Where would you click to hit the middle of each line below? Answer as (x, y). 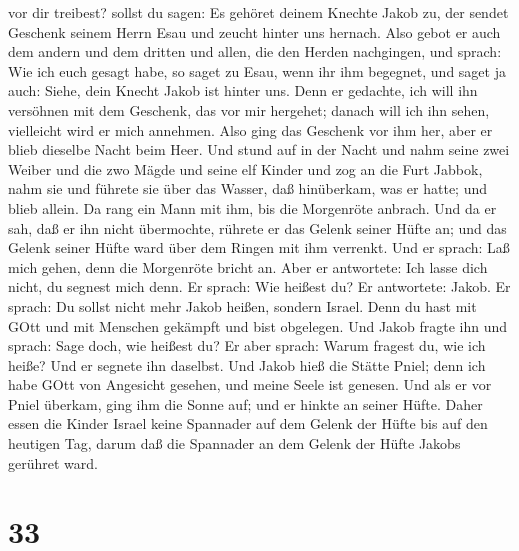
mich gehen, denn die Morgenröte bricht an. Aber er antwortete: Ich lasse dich (248, 266)
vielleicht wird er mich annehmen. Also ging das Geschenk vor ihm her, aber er (250, 129)
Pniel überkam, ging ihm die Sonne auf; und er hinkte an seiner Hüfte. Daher (245, 403)
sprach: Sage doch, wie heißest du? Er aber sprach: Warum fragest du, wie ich (247, 345)
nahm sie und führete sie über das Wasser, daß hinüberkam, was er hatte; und (248, 188)
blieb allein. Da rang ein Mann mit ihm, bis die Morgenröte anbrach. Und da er (252, 207)
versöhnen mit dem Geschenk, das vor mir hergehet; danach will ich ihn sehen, (249, 109)
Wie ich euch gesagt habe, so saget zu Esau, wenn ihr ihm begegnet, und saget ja (257, 70)
